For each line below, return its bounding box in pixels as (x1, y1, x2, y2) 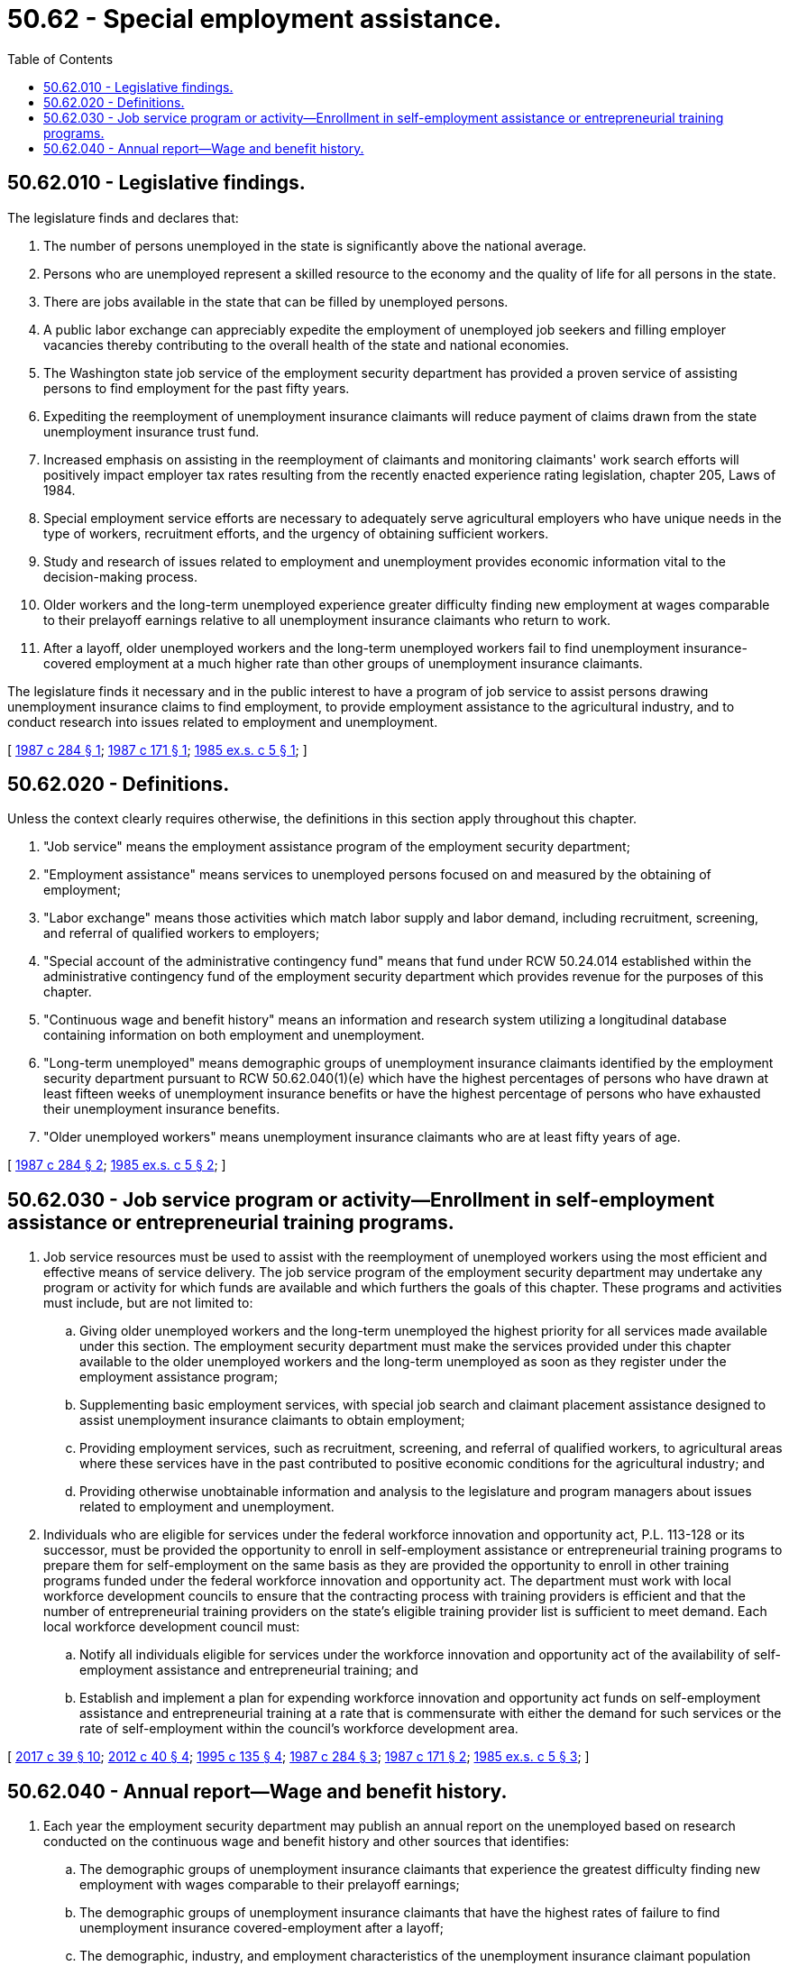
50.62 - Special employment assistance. (7, 4, 502, 34)
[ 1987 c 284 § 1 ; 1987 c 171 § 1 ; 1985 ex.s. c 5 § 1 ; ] (7, 741, 307, 758)
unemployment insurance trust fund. (43, 423, 260, 439)
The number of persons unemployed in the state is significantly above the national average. (43, 237, 587, 253)
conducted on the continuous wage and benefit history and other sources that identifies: (43, 1833, 570, 1850)
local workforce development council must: (43, 1619, 300, 1635)
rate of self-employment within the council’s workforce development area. (79, 1721, 518, 1737)
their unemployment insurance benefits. (43, 1101, 280, 1117)
